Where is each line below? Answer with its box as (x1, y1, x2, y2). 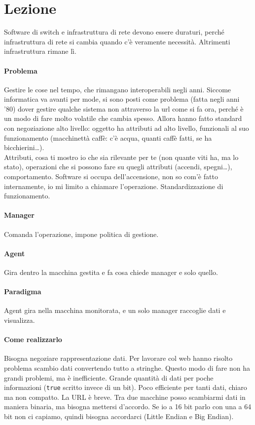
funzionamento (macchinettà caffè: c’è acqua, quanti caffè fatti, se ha (4, 132, 212, 143)
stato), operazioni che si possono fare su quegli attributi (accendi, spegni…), (4, 161, 232, 172)
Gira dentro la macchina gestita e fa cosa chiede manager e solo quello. (4, 267, 218, 277)
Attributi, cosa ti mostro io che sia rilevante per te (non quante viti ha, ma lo (4, 152, 239, 162)
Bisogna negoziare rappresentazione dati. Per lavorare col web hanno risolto (4, 353, 233, 363)
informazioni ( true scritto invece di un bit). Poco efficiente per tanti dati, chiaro (4, 382, 247, 392)
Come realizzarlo (4, 334, 62, 345)
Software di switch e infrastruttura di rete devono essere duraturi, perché (4, 27, 224, 37)
